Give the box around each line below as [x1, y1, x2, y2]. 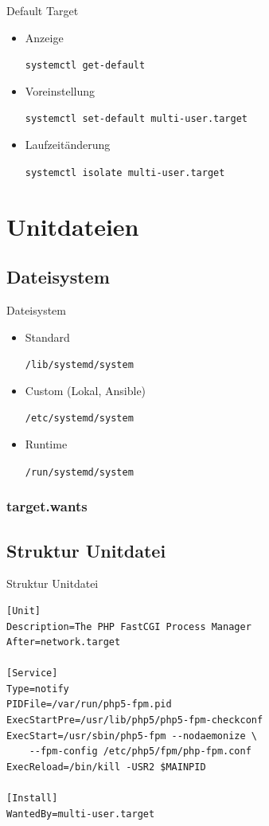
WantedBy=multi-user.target [6, 808, 155, 820]
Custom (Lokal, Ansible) [25, 382, 146, 398]
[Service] [6, 667, 58, 679]
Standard [25, 328, 70, 345]
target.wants [6, 496, 88, 516]
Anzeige [25, 29, 64, 45]
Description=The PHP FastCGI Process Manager [6, 620, 251, 632]
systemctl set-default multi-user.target [25, 113, 248, 125]
